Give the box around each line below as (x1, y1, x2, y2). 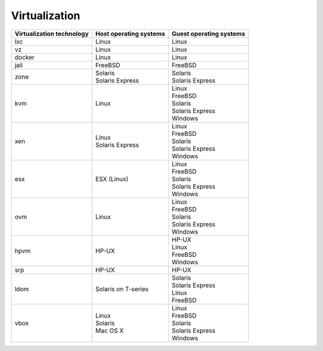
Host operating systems (95, 29, 166, 38)
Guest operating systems (171, 29, 245, 38)
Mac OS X (95, 326, 124, 335)
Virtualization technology (14, 29, 89, 38)
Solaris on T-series (95, 285, 149, 293)
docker (14, 53, 35, 61)
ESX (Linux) (95, 174, 129, 183)
